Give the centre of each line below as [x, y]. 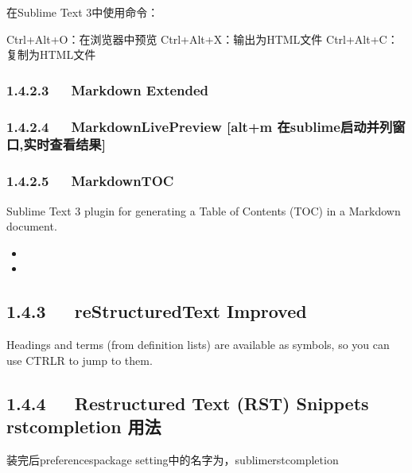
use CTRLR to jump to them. [80, 360]
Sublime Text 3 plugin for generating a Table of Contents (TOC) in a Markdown [204, 210]
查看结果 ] [78, 144]
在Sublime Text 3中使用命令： [83, 12]
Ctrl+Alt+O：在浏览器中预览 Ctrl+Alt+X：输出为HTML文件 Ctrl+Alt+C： [202, 39]
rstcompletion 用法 [84, 426]
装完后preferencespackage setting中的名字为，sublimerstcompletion [173, 459]
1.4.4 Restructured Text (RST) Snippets [188, 403]
